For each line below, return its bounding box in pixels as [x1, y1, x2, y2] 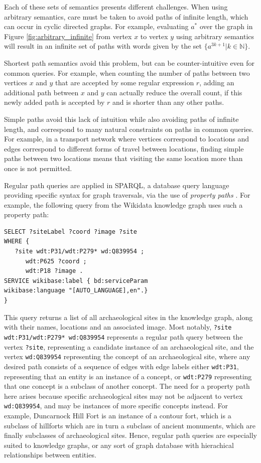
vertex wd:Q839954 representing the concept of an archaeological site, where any [4, 351, 250, 362]
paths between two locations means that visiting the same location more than [4, 153, 243, 164]
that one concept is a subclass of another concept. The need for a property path [4, 381, 250, 391]
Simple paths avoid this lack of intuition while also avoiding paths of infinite [4, 113, 239, 124]
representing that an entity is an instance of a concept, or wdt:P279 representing [4, 371, 252, 381]
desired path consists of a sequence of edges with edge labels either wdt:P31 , [4, 361, 239, 371]
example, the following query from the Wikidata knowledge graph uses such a [4, 199, 243, 210]
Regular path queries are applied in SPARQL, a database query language [4, 180, 229, 190]
